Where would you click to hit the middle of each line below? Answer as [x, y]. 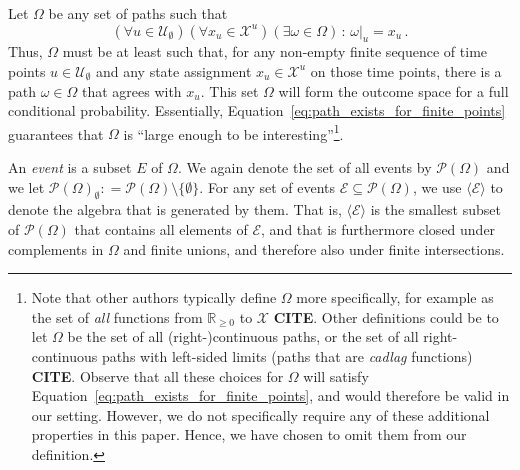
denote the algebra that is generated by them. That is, [175, 209]
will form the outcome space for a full [393, 90]
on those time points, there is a [406, 70]
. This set [229, 90]
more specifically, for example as [395, 297]
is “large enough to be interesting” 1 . [233, 132]
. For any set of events [267, 186]
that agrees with [131, 90]
